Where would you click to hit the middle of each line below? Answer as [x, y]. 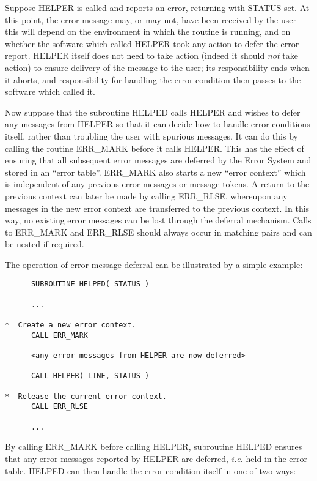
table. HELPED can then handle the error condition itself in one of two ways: [151, 470]
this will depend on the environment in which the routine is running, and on [148, 32]
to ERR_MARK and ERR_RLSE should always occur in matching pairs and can [158, 232]
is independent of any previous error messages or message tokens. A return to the [157, 184]
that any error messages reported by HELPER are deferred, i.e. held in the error [156, 458]
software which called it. [50, 91]
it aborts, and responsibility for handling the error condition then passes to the [153, 79]
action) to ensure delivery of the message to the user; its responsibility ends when [157, 67]
